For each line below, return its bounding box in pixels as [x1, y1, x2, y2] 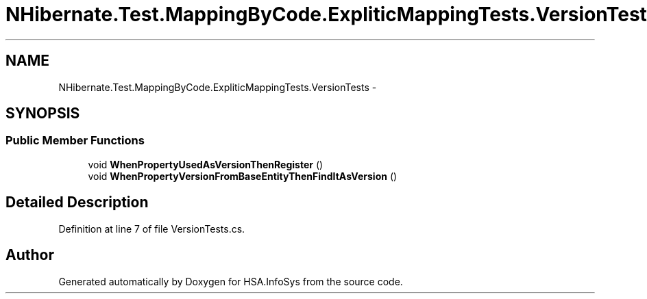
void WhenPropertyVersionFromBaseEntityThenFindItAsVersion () [88, 170, 398, 182]
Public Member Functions [5, 133, 145, 148]
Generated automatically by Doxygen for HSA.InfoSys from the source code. [58, 275, 403, 287]
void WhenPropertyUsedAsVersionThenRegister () [88, 158, 323, 170]
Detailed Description [5, 194, 149, 211]
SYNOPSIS [5, 105, 80, 122]
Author [5, 246, 54, 264]
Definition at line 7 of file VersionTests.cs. [58, 222, 245, 235]
